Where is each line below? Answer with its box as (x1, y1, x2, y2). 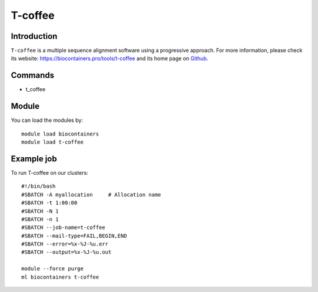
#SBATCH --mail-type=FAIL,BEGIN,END (21, 233, 127, 239)
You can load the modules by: (11, 117, 84, 124)
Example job (11, 154, 57, 164)
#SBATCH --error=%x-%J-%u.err (21, 241, 109, 247)
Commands (11, 71, 55, 81)
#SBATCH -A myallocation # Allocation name (21, 191, 161, 198)
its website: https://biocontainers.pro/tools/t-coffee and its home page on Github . (11, 55, 208, 62)
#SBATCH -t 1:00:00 (21, 200, 78, 206)
